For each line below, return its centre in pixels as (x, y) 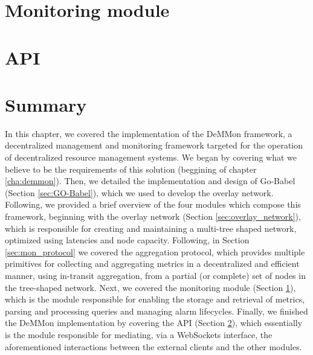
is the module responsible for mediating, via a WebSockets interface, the (139, 334)
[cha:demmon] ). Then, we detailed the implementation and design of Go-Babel (150, 181)
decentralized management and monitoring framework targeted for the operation (154, 145)
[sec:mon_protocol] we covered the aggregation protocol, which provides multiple (155, 251)
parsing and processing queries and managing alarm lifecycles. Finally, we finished (156, 311)
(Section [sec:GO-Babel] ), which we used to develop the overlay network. (139, 192)
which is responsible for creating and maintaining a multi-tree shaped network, (151, 228)
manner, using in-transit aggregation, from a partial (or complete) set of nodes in (155, 275)
